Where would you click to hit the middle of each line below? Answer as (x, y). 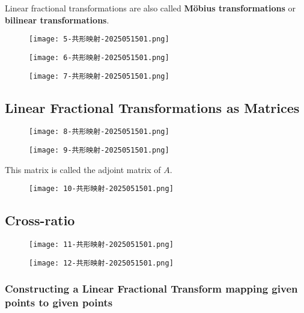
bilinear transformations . (57, 20)
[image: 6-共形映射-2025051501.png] (99, 57)
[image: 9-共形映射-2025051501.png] (99, 150)
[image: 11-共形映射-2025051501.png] (101, 245)
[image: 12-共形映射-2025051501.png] (101, 263)
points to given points (59, 302)
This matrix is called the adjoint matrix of (83, 169)
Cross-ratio (40, 220)
